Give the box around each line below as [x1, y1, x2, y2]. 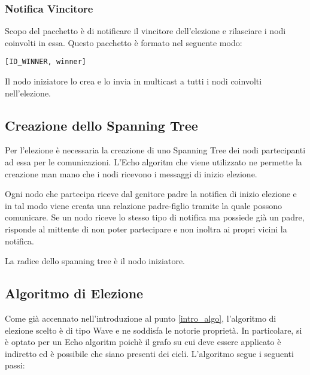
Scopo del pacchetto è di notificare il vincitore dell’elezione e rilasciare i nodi [5, 25, 286, 37]
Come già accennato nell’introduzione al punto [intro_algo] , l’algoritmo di [5, 312, 276, 324]
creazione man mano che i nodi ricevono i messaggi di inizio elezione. [5, 167, 257, 180]
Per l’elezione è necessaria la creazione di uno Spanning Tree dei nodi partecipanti [5, 144, 306, 156]
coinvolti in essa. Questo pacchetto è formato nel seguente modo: [5, 36, 242, 49]
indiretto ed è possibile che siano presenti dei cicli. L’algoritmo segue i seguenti [5, 347, 294, 359]
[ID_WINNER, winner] [5, 58, 87, 66]
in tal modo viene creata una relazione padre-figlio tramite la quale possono [5, 199, 282, 211]
